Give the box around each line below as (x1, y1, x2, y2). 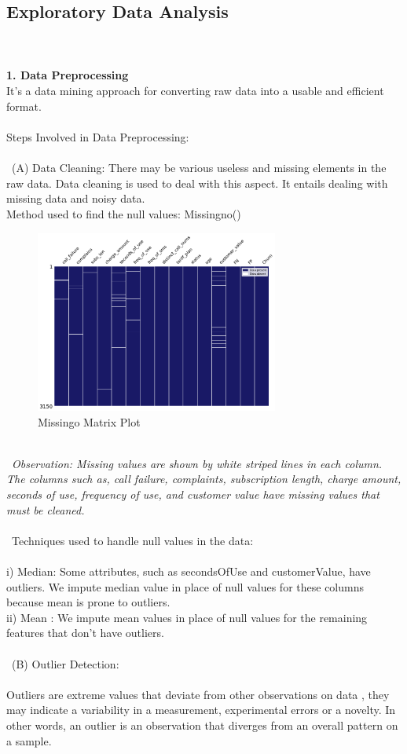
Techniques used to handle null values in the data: (11, 532, 254, 548)
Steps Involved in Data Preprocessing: (6, 128, 189, 145)
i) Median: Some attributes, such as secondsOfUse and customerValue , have (6, 563, 371, 580)
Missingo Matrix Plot (38, 413, 141, 430)
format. (6, 97, 42, 114)
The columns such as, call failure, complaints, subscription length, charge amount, (6, 470, 401, 487)
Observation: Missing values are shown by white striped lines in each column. (12, 455, 383, 471)
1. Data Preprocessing (6, 67, 129, 83)
